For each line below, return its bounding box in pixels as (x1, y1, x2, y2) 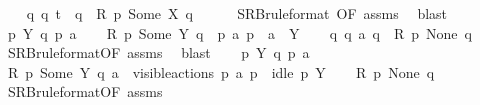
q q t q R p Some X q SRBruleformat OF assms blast (26, 3, 448, 23)
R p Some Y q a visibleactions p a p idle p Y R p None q (7, 61, 435, 82)
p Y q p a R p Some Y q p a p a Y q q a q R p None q (7, 22, 472, 43)
